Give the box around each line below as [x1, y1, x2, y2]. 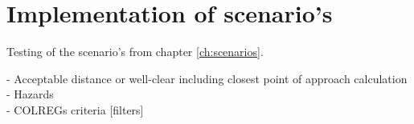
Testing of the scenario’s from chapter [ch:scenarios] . [6, 43, 264, 60]
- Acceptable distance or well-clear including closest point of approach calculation [6, 70, 408, 86]
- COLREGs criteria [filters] [6, 101, 144, 118]
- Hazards [6, 86, 54, 102]
